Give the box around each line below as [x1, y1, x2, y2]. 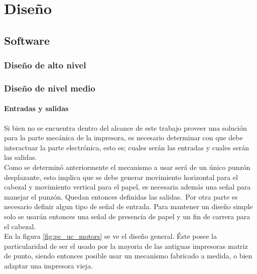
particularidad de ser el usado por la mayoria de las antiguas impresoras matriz [4, 240, 248, 251]
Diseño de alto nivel [4, 59, 86, 71]
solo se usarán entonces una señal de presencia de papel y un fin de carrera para [4, 211, 250, 221]
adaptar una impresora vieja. [4, 260, 93, 270]
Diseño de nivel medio [4, 81, 95, 94]
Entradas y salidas [4, 103, 69, 114]
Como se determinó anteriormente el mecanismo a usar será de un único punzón [4, 162, 250, 172]
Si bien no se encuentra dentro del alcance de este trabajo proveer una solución [4, 122, 247, 133]
